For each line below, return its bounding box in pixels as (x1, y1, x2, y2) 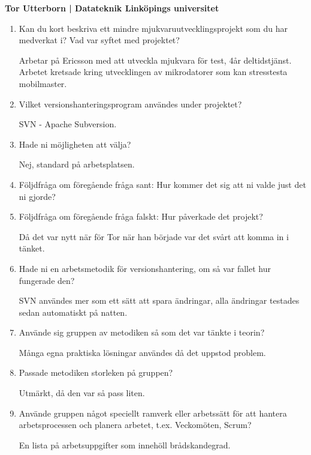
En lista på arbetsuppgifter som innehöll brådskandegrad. (19, 438, 231, 451)
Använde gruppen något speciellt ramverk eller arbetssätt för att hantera (19, 406, 287, 419)
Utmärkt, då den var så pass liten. (19, 387, 145, 399)
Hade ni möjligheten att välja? (19, 137, 131, 150)
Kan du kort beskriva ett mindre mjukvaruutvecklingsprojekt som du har (19, 22, 288, 34)
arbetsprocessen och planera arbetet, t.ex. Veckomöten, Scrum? (19, 418, 252, 431)
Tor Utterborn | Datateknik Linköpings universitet (5, 2, 219, 14)
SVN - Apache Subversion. (19, 118, 117, 130)
